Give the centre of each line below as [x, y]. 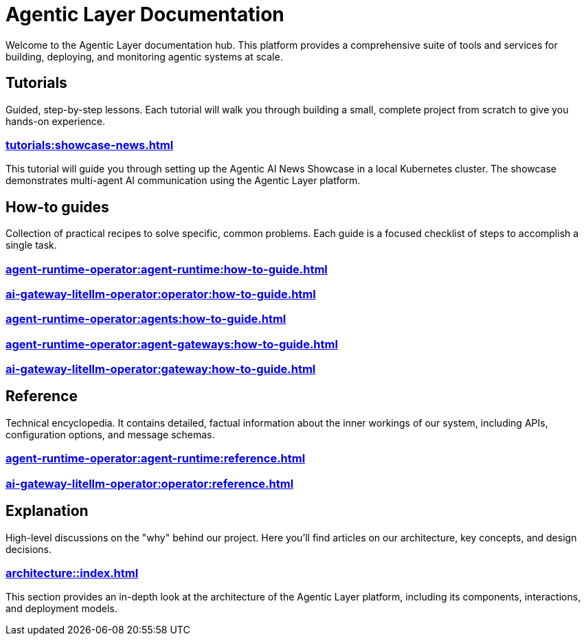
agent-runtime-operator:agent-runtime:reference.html [156, 459]
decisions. [29, 549]
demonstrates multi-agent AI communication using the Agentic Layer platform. [183, 181]
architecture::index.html [72, 573]
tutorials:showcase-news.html [90, 145]
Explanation [47, 511]
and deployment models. [61, 609]
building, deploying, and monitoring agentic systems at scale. [144, 56]
